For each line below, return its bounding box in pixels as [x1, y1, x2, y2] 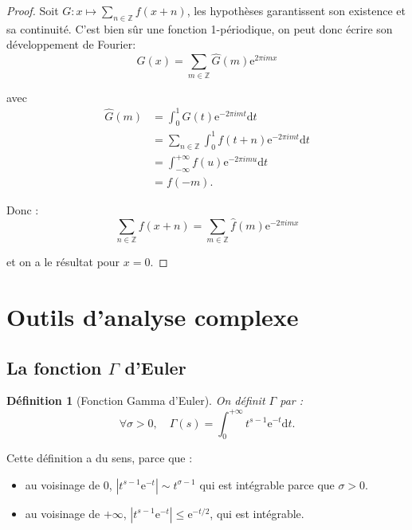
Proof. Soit [6, 2, 59, 18]
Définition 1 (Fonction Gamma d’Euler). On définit [6, 392, 265, 409]
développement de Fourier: [6, 36, 136, 53]
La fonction [6, 355, 102, 379]
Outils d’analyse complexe [6, 300, 299, 333]
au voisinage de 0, [25, 476, 112, 493]
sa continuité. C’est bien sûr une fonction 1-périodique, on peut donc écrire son [6, 20, 393, 37]
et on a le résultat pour [6, 253, 120, 270]
